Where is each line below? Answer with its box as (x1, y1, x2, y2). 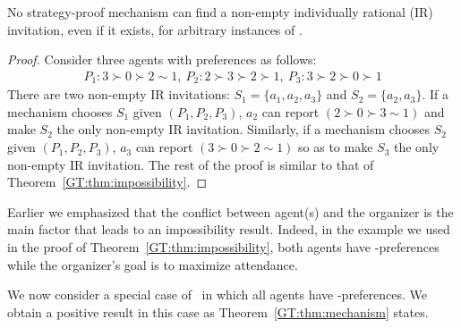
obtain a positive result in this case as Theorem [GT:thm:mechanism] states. (7, 302, 429, 321)
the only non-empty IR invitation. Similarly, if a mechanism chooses (56, 120, 431, 139)
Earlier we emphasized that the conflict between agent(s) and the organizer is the (7, 202, 454, 221)
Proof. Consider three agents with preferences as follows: (7, 50, 317, 69)
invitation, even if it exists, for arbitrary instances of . (7, 20, 303, 38)
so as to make (298, 138, 373, 156)
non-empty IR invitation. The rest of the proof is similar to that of (7, 155, 374, 173)
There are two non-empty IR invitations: (7, 85, 230, 104)
